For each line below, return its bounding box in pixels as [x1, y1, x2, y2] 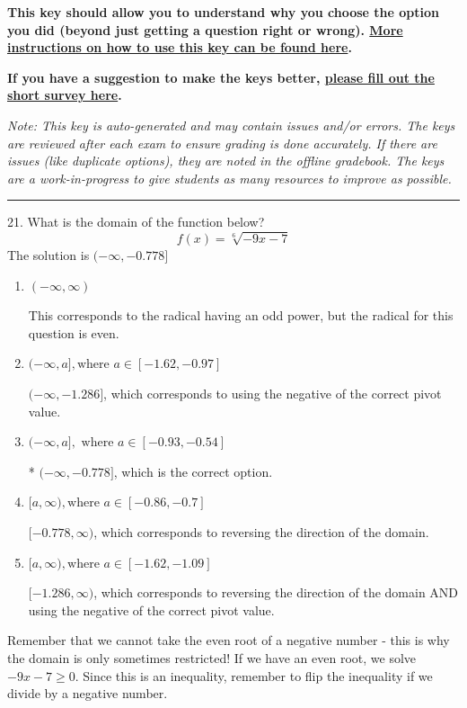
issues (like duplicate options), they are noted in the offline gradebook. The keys [7, 151, 445, 170]
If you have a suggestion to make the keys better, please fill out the [7, 67, 435, 86]
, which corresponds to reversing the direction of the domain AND [93, 583, 459, 602]
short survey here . [7, 85, 122, 104]
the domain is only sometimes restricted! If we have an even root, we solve [7, 649, 417, 667]
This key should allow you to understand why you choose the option [7, 3, 440, 21]
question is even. [28, 323, 119, 342]
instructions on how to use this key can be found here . [7, 38, 352, 57]
